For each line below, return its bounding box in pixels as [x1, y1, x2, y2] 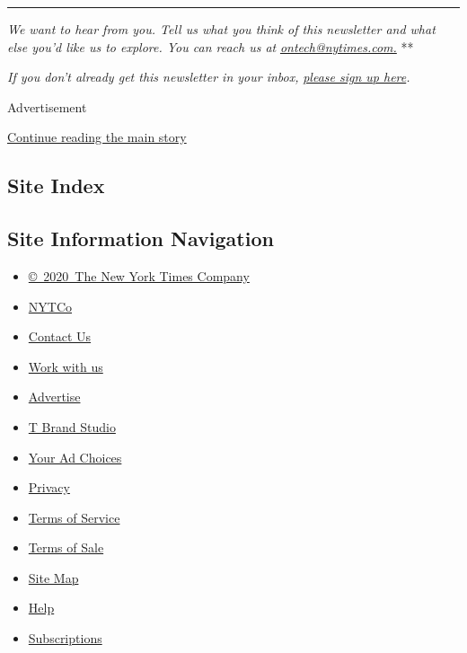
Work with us [28, 357, 103, 375]
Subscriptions [28, 629, 102, 648]
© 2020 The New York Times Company [28, 266, 250, 285]
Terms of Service [28, 507, 120, 526]
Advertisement [7, 97, 87, 116]
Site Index [7, 172, 105, 199]
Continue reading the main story [7, 128, 187, 146]
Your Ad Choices [28, 447, 122, 466]
